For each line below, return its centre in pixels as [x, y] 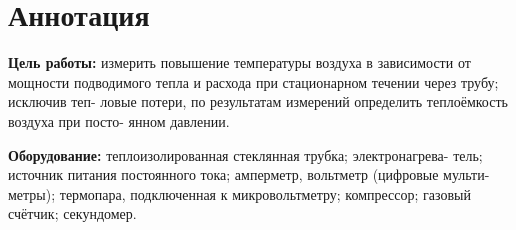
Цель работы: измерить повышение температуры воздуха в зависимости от [239, 62]
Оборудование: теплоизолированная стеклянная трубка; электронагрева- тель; [245, 154]
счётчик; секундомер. [72, 213]
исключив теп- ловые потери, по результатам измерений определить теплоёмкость [258, 101]
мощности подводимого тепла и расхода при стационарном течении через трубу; [253, 81]
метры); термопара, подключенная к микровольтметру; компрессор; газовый [239, 193]
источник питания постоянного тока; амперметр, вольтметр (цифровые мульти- [249, 174]
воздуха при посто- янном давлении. [119, 120]
